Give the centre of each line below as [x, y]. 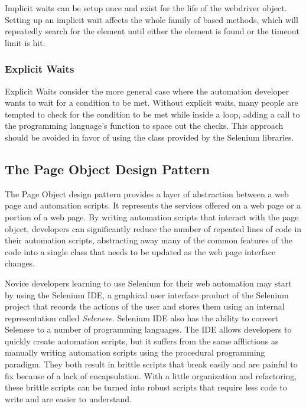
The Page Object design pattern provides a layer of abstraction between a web [147, 193]
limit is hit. [25, 42]
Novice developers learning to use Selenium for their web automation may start [148, 283]
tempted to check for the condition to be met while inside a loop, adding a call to [152, 114]
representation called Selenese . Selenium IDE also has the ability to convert [141, 318]
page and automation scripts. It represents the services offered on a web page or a [153, 205]
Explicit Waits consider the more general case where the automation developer [147, 91]
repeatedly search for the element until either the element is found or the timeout [152, 31]
